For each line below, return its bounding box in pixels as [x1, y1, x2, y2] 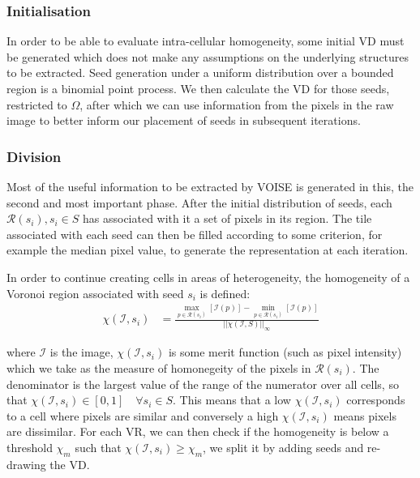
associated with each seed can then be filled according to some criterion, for [6, 225, 383, 242]
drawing [6, 455, 46, 472]
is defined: [199, 284, 251, 301]
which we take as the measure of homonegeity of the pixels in [6, 359, 311, 376]
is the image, [49, 344, 114, 361]
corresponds [346, 391, 405, 408]
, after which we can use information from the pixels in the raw [79, 96, 394, 113]
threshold [6, 438, 53, 455]
